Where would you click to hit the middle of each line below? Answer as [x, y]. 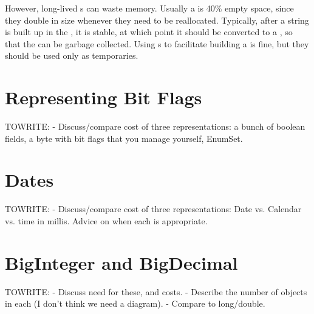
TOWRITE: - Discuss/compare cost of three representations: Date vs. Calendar [153, 209]
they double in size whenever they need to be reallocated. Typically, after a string [157, 20]
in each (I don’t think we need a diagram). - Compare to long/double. [135, 303]
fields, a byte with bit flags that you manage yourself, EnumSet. [124, 138]
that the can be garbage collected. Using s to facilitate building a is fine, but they [157, 43]
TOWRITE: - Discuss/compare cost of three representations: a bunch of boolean [155, 126]
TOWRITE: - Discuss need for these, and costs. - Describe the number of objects [156, 291]
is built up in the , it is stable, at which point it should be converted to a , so [149, 32]
